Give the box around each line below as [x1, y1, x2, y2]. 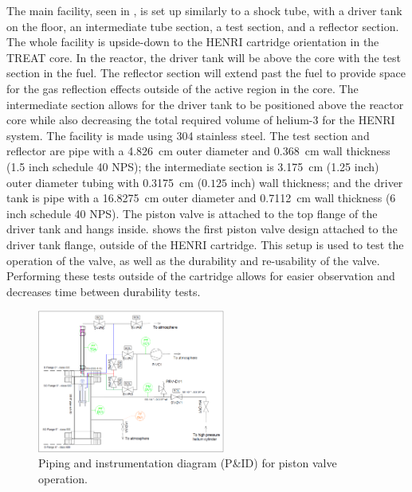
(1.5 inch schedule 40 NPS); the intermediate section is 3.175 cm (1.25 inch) [6, 158, 379, 174]
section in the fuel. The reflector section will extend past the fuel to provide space [6, 64, 406, 81]
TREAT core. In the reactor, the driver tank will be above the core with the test [6, 49, 401, 65]
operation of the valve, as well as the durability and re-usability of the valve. [6, 252, 380, 268]
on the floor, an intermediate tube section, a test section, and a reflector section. [6, 18, 399, 34]
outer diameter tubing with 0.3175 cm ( [6, 174, 202, 190]
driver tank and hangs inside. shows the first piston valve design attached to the [6, 221, 398, 237]
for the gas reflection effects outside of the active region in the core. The [6, 80, 359, 96]
